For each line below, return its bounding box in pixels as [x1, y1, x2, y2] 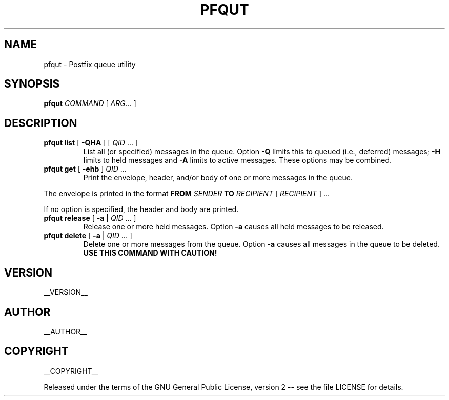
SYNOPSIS [4, 77, 60, 91]
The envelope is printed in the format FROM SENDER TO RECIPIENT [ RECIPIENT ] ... [44, 189, 330, 198]
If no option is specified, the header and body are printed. [44, 205, 239, 214]
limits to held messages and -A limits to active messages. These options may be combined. [83, 156, 392, 165]
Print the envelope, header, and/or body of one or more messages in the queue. [83, 173, 353, 182]
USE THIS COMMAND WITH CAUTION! [83, 248, 217, 258]
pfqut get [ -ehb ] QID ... [44, 164, 127, 174]
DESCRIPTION [4, 116, 77, 130]
